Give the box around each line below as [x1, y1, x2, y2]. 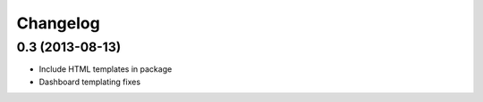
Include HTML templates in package [38, 64, 173, 75]
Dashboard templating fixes [38, 76, 141, 87]
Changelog [16, 13, 100, 33]
